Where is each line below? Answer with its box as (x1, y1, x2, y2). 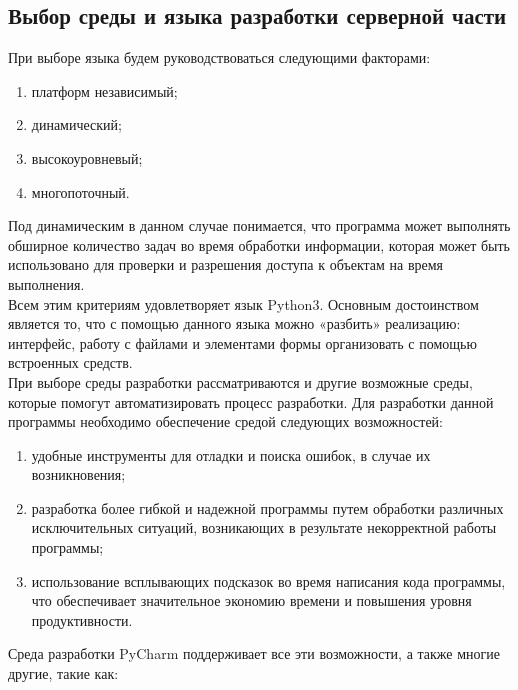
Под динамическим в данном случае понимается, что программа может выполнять (8, 215, 511, 236)
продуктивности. (31, 609, 133, 630)
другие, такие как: (8, 663, 119, 684)
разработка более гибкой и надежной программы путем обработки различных (31, 497, 504, 518)
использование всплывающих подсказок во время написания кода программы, (31, 570, 506, 591)
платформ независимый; (31, 80, 178, 101)
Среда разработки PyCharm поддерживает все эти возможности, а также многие (8, 643, 500, 664)
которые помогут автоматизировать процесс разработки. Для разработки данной (8, 391, 494, 412)
